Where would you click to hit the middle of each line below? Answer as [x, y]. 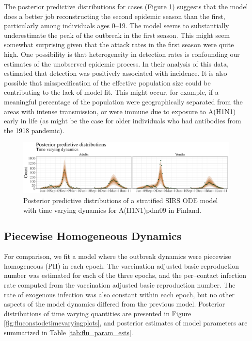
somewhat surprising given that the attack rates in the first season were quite [119, 44]
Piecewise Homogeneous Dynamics [93, 236]
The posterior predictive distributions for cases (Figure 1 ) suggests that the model [126, 6]
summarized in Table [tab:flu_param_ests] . [69, 332]
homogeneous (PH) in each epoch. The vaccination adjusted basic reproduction [122, 265]
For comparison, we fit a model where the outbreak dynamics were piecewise [118, 256]
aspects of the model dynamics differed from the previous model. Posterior [115, 304]
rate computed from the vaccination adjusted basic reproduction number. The [120, 285]
